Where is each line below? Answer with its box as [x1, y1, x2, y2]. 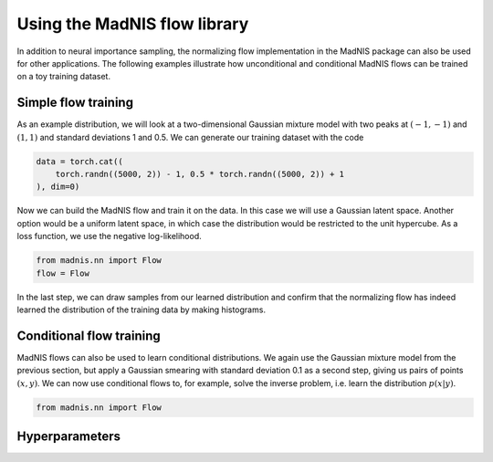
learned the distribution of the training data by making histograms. [16, 304, 267, 315]
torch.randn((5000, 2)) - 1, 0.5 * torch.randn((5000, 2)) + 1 [55, 169, 345, 179]
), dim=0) [36, 182, 80, 192]
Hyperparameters [16, 428, 121, 444]
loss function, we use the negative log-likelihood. [16, 231, 202, 242]
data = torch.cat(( [36, 156, 123, 166]
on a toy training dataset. [16, 71, 111, 82]
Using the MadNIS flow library [16, 14, 249, 34]
